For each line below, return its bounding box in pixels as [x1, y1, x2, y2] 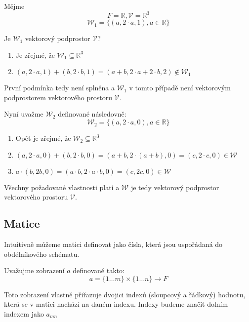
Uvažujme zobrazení [4, 265, 65, 276]
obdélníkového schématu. [4, 248, 80, 259]
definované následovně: [58, 109, 126, 119]
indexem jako [4, 309, 44, 319]
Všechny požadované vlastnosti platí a [4, 182, 120, 192]
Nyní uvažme [4, 109, 43, 119]
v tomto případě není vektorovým [129, 82, 231, 93]
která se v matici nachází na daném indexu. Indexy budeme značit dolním [4, 299, 228, 309]
